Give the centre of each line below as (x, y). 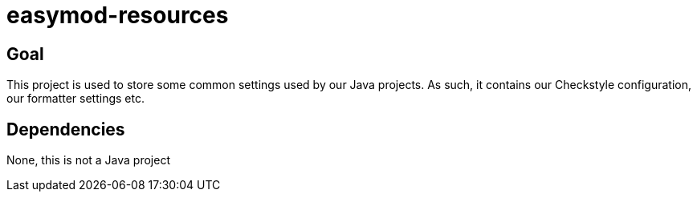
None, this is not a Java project (89, 160)
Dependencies (66, 129)
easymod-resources (118, 15)
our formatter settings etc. (75, 99)
